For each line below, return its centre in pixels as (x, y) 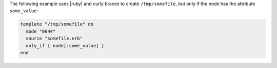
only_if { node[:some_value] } (65, 45)
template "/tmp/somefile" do (57, 24)
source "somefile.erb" (54, 39)
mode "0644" (41, 31)
